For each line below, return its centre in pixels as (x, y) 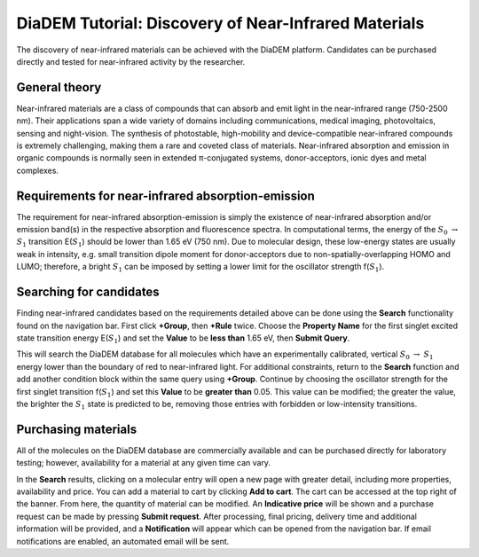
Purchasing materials (77, 429)
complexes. (38, 170)
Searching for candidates (88, 292)
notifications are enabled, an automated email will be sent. (123, 541)
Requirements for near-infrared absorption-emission (165, 196)
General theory (59, 87)
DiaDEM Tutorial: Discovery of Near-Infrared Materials (220, 23)
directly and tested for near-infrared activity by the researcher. (131, 61)
